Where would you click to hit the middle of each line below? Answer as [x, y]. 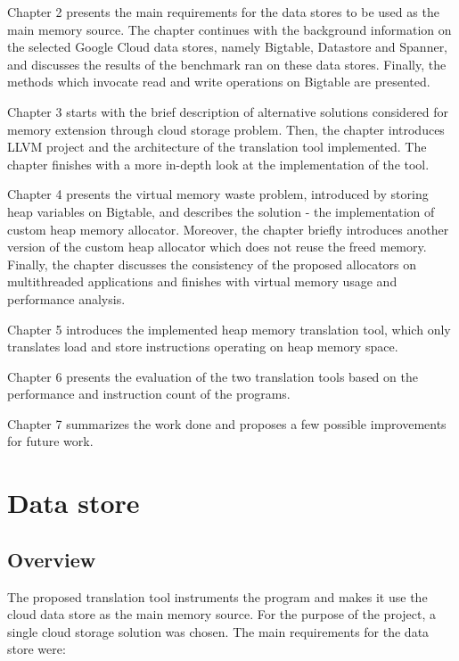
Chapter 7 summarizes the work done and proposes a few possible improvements [227, 423]
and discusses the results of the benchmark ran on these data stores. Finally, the [227, 64]
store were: [37, 649]
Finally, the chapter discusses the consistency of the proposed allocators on [212, 264]
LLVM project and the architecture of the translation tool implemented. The [217, 147]
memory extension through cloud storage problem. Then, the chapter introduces [226, 129]
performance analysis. [66, 298]
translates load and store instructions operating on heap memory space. [203, 347]
